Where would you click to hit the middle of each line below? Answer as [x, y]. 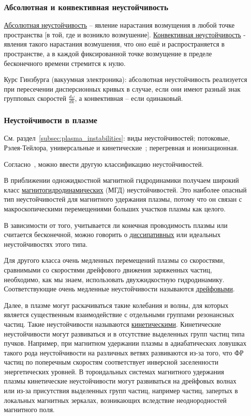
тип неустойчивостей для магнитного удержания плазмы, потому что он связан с [123, 199]
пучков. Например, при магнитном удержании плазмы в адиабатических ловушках [125, 343]
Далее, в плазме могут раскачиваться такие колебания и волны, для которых [116, 305]
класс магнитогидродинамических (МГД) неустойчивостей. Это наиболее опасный [125, 189]
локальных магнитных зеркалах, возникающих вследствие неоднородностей [115, 400]
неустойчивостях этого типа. [46, 244]
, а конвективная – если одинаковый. [129, 98]
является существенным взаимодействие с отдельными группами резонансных [119, 314]
